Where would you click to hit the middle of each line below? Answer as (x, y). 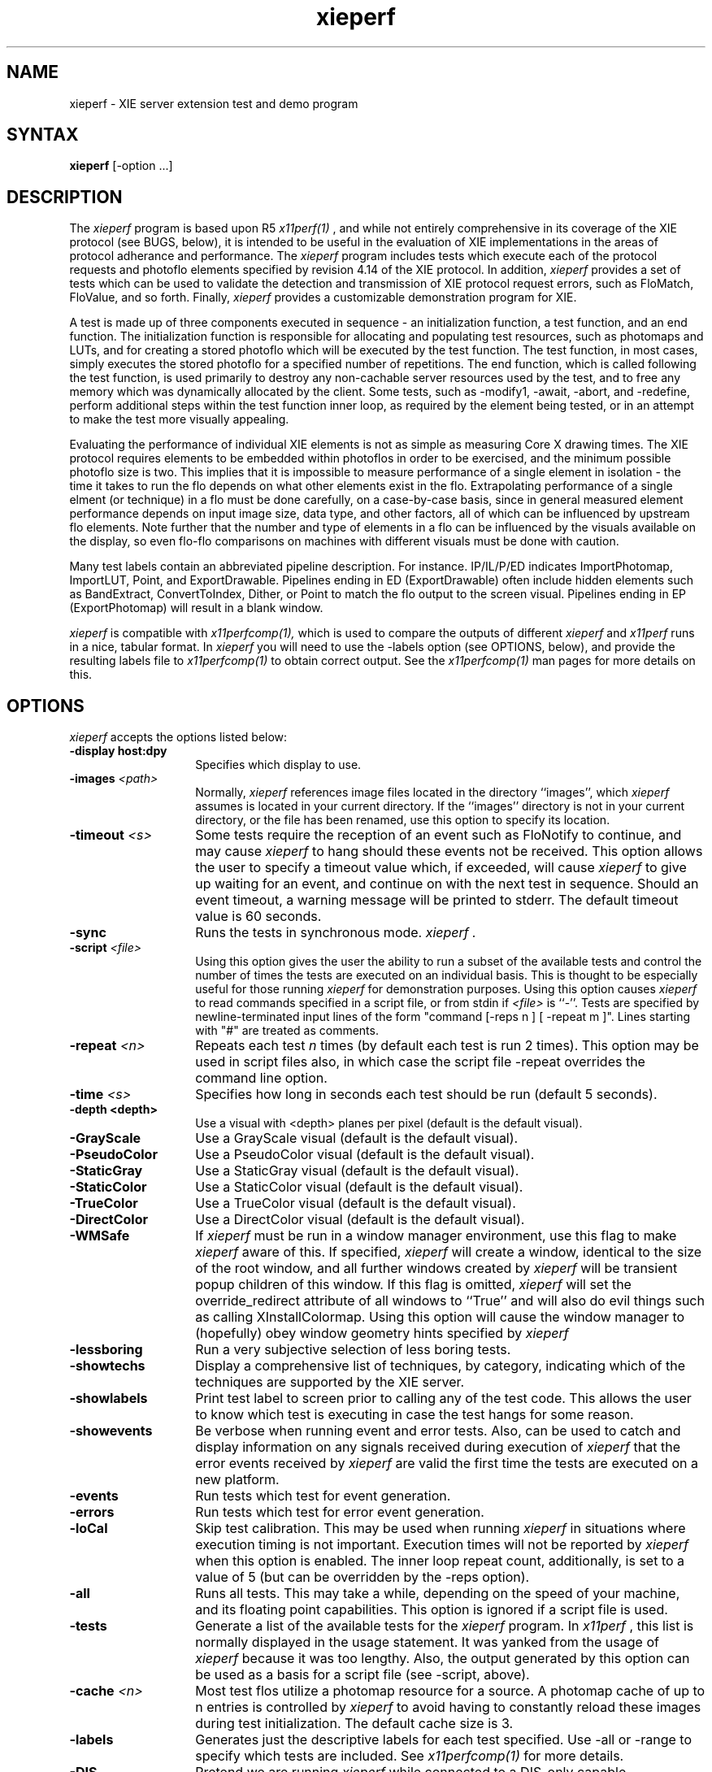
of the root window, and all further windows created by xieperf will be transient (436, 1268)
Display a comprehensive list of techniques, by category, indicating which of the (441, 1366)
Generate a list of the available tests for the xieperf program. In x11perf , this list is (445, 1626)
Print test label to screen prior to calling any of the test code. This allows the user (443, 1398)
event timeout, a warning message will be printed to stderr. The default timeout (437, 900)
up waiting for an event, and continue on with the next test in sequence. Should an (447, 884)
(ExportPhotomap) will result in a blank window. (196, 608)
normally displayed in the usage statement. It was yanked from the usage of (427, 1642)
